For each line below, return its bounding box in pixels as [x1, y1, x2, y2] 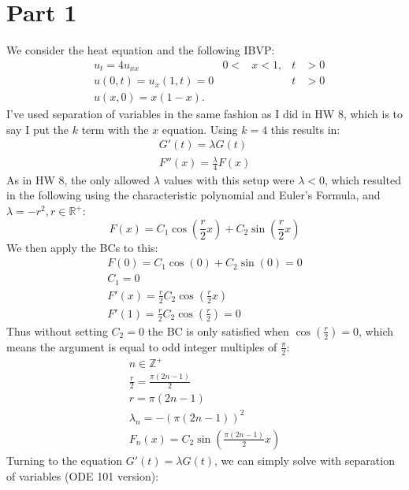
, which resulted [324, 171, 401, 187]
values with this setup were [163, 171, 295, 187]
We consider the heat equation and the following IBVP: [6, 42, 275, 58]
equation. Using [162, 121, 238, 137]
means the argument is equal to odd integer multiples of [6, 338, 277, 355]
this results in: [270, 121, 340, 137]
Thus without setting [6, 322, 108, 339]
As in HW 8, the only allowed [6, 171, 151, 187]
